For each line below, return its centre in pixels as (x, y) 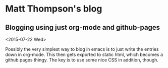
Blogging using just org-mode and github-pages (83, 27)
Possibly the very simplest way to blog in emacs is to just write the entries (82, 49)
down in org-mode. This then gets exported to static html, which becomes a (84, 54)
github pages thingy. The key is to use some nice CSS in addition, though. (82, 60)
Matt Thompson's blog (54, 9)
